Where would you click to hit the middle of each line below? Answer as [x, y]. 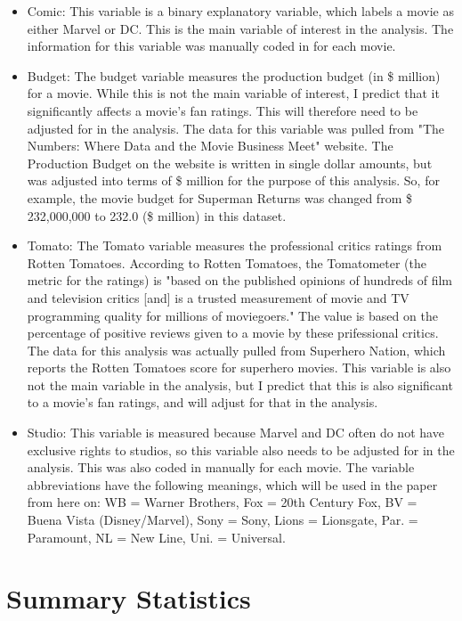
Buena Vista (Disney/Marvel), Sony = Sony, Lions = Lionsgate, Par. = [223, 520]
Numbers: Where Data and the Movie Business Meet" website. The [210, 146]
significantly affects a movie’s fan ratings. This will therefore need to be [223, 110]
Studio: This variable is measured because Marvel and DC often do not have [235, 433]
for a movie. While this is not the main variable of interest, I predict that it [233, 93]
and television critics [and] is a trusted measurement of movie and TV [218, 297]
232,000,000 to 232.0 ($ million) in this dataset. [157, 215]
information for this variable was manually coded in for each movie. [211, 46]
